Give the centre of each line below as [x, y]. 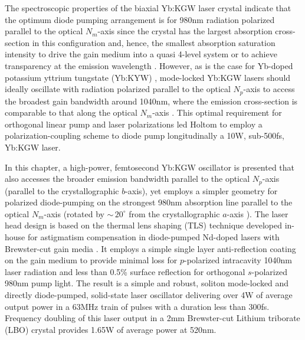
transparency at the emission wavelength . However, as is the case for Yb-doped [149, 65]
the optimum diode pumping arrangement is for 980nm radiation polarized [140, 19]
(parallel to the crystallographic [62, 190]
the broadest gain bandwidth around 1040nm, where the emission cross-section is [151, 101]
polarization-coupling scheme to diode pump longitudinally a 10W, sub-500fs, [145, 135]
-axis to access [269, 89]
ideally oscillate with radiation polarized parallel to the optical [118, 89]
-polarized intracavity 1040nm [238, 260]
